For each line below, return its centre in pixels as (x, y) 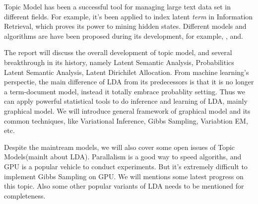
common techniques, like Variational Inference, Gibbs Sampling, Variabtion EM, (126, 120)
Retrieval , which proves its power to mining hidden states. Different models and (125, 26)
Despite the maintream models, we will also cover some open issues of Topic (120, 147)
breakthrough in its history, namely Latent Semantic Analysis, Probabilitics (119, 62)
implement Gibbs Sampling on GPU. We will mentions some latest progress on (124, 176)
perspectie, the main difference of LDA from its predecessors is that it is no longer (129, 82)
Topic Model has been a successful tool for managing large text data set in (118, 6)
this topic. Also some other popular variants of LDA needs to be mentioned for (124, 186)
